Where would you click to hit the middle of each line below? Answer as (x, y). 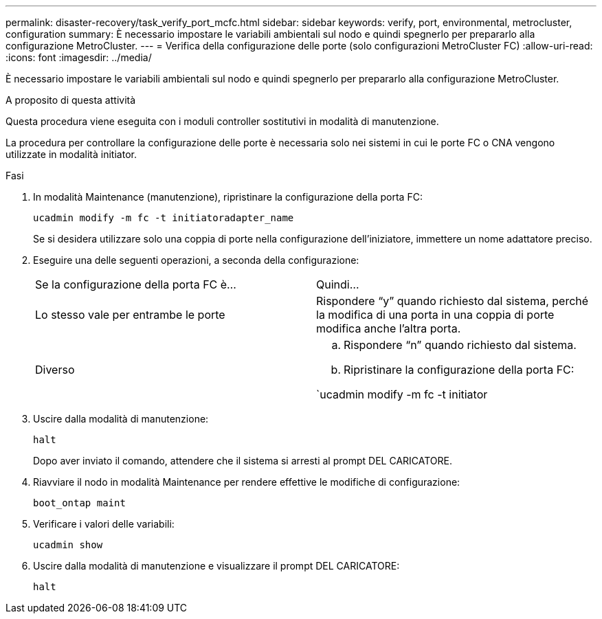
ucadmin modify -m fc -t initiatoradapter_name (164, 218)
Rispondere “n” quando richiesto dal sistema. (460, 345)
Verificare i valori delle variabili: (104, 524)
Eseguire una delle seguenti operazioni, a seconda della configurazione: (196, 260)
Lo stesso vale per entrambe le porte (130, 315)
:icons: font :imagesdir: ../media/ (79, 57)
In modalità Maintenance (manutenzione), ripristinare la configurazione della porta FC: (228, 197)
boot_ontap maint (79, 503)
